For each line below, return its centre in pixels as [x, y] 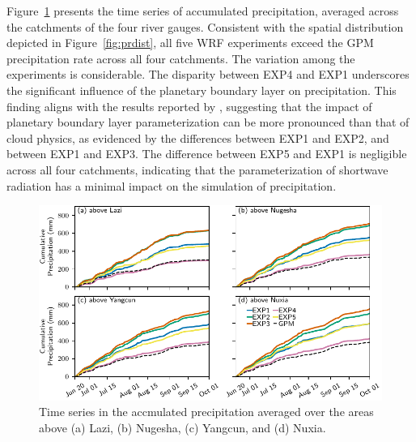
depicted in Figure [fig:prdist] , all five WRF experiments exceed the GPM [190, 43]
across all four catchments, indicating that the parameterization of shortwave [197, 169]
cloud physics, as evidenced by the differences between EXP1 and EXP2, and [198, 137]
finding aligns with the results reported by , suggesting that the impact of [189, 106]
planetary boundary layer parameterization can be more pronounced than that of [208, 122]
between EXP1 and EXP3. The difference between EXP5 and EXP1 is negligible [207, 154]
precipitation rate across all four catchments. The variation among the [181, 58]
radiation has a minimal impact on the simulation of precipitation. [172, 185]
